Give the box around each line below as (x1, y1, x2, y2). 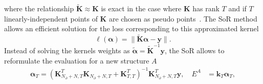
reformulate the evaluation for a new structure (4, 55, 149, 66)
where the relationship (4, 3, 74, 14)
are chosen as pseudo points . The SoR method (108, 13, 257, 24)
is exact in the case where (101, 3, 182, 14)
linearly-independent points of (4, 13, 98, 24)
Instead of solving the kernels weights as (4, 45, 130, 55)
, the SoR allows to (164, 45, 225, 55)
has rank (192, 3, 220, 14)
